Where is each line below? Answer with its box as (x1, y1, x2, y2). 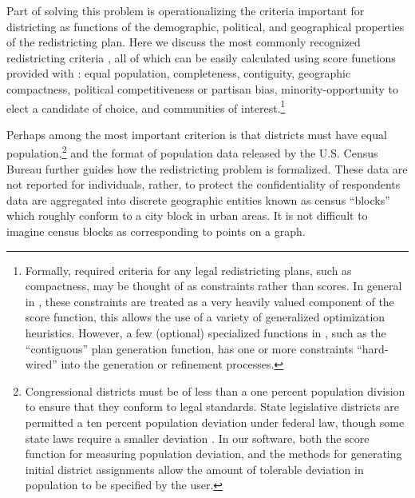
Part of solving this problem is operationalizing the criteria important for (6, 2, 365, 18)
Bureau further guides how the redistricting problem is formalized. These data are (6, 160, 408, 177)
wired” (25, 356, 57, 373)
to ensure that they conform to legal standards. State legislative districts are (25, 398, 399, 415)
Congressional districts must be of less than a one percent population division (25, 382, 405, 399)
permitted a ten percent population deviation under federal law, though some (25, 413, 405, 430)
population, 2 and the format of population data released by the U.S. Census (6, 142, 378, 161)
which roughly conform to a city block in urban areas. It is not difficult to (6, 207, 368, 224)
